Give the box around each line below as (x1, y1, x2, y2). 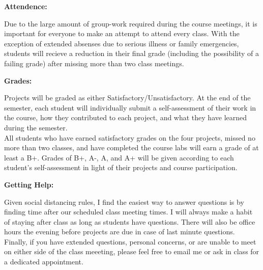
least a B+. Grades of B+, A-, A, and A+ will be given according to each (4, 152, 234, 163)
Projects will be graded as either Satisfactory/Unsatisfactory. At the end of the (4, 92, 251, 103)
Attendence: (4, 1, 47, 11)
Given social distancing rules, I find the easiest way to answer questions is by (4, 196, 244, 207)
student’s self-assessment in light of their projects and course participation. (4, 162, 238, 173)
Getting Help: (4, 179, 54, 190)
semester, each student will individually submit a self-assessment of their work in (4, 102, 256, 113)
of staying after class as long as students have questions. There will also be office (4, 216, 255, 227)
